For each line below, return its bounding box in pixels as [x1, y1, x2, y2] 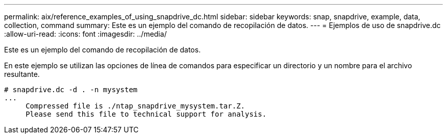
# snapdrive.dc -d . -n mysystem [4, 86, 138, 94]
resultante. [4, 70, 40, 78]
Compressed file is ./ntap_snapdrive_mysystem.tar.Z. [26, 102, 245, 110]
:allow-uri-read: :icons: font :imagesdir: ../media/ [4, 30, 167, 38]
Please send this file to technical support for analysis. [26, 110, 267, 118]
